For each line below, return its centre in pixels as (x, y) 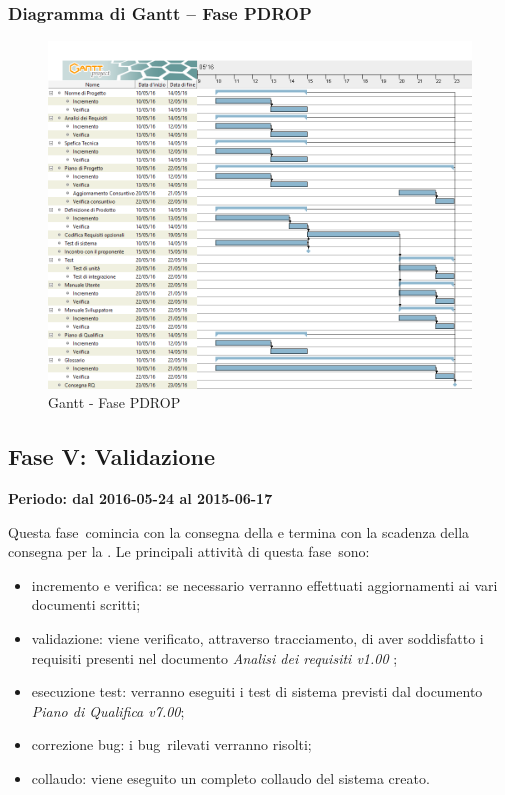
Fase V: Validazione (112, 456)
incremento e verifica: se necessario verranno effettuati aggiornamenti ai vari (264, 584)
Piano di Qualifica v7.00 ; (108, 710)
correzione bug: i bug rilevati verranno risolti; (171, 744)
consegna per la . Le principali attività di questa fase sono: (189, 551)
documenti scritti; (86, 604)
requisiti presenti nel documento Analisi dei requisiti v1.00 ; (214, 657)
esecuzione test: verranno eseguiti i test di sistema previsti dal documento (257, 691)
